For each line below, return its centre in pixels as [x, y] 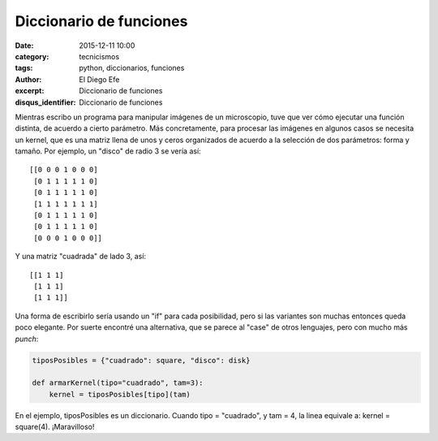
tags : [24, 68]
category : [32, 56]
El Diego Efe [99, 79]
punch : [27, 339]
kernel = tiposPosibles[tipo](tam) [120, 394]
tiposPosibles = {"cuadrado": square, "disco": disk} [141, 360]
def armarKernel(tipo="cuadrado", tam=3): [118, 383]
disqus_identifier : [45, 102]
